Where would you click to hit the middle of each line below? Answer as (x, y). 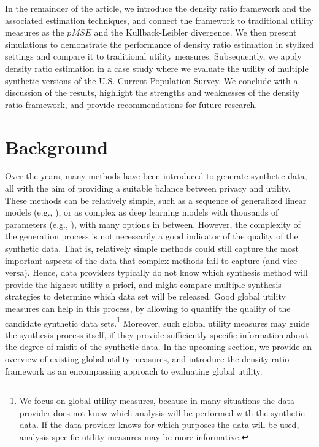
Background (57, 146)
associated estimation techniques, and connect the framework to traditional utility (159, 20)
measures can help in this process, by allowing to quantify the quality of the (148, 308)
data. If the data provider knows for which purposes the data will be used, (159, 425)
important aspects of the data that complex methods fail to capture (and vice (151, 260)
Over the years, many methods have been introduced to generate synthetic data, (156, 176)
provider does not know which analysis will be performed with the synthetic (162, 412)
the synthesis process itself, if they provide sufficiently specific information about (157, 334)
